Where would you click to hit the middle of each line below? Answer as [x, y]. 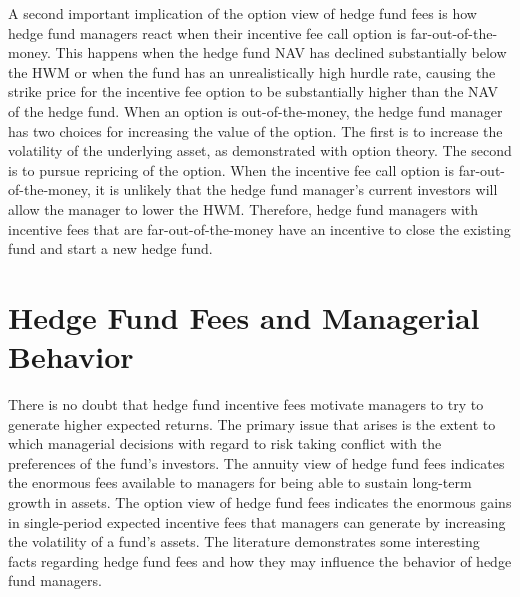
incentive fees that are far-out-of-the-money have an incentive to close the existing [259, 228]
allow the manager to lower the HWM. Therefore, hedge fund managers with [243, 208]
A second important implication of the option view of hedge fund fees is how [242, 13]
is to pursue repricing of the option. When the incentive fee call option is [231, 169]
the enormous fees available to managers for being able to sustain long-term [240, 482]
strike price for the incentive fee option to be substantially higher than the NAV [253, 91]
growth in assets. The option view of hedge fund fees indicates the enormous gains [260, 502]
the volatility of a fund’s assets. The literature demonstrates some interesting [244, 541]
